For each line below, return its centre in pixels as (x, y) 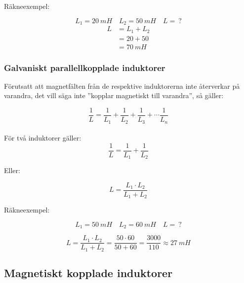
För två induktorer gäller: (43, 138)
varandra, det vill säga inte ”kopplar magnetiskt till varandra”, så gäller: (114, 95)
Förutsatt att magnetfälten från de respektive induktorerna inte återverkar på (122, 86)
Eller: (12, 170)
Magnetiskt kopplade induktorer (88, 273)
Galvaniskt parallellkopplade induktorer (85, 67)
